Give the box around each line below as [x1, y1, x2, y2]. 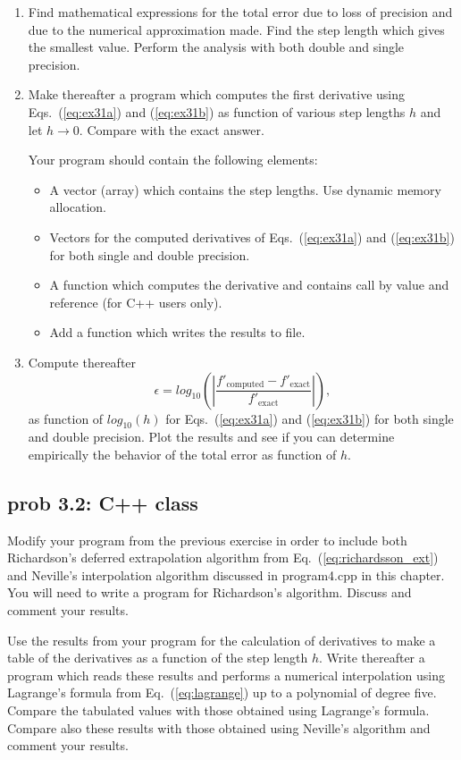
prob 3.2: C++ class [7, 488, 198, 516]
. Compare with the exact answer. [79, 120, 264, 139]
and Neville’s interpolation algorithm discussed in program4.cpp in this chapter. [7, 565, 445, 584]
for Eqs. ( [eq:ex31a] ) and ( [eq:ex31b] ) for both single [165, 409, 454, 427]
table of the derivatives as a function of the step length [7, 648, 308, 667]
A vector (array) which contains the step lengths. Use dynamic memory [49, 180, 441, 198]
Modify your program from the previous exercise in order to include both [7, 530, 407, 549]
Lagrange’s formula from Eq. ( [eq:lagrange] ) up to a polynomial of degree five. [7, 683, 437, 702]
